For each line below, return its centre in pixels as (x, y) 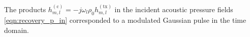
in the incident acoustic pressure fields (174, 9)
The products (25, 9)
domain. (17, 30)
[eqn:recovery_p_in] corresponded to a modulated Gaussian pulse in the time (125, 20)
